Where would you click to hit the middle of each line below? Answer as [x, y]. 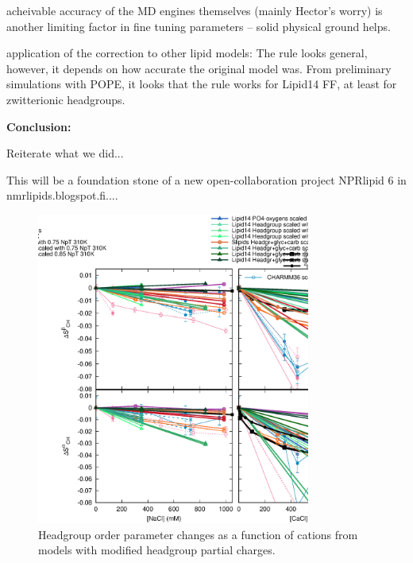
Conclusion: [39, 126]
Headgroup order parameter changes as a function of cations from [198, 534]
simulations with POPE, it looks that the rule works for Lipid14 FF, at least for [202, 84]
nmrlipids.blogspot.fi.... [62, 195]
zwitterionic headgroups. [66, 99]
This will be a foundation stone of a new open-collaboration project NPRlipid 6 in [206, 179]
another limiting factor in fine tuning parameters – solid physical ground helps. [199, 26]
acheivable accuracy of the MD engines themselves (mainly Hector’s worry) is [195, 10]
